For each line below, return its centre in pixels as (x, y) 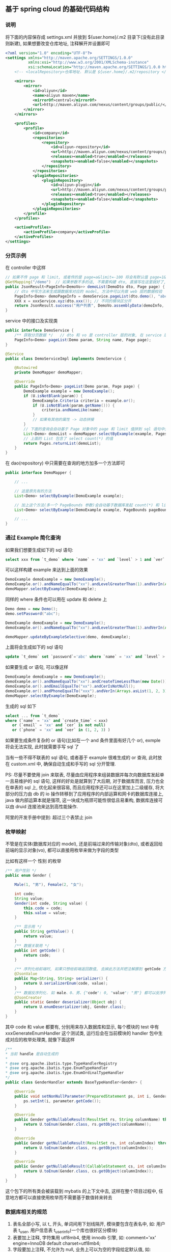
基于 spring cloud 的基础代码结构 (57, 9)
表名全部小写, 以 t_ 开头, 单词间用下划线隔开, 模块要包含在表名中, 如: (84, 1224)
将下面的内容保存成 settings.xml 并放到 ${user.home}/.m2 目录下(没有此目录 (85, 37)
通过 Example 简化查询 (33, 538)
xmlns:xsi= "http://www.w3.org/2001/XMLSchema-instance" (88, 63)
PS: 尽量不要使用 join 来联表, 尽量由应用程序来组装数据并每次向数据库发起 (83, 775)
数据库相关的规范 (26, 1212)
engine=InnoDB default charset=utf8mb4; (56, 1243)
